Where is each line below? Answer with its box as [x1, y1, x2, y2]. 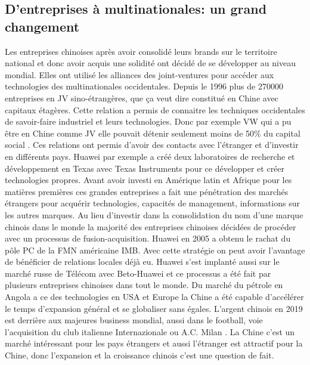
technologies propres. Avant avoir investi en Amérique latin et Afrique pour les [5, 174, 292, 186]
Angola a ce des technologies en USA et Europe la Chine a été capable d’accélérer [5, 290, 304, 303]
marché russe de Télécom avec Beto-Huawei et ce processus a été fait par [5, 267, 271, 279]
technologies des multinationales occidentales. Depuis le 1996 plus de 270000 [5, 80, 283, 92]
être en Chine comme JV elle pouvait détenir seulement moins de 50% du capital [5, 126, 300, 139]
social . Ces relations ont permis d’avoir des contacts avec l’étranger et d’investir [5, 138, 299, 151]
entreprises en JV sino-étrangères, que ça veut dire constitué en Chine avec [5, 91, 278, 104]
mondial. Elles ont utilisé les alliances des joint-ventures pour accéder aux [5, 68, 274, 81]
